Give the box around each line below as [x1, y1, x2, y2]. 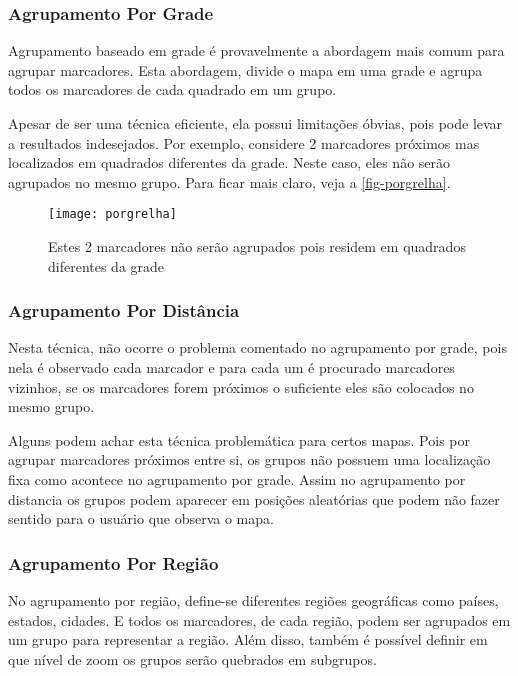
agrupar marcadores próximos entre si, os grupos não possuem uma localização [8, 449, 491, 470]
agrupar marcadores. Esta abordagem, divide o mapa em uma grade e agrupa [8, 59, 483, 80]
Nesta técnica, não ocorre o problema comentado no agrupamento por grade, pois [8, 337, 507, 358]
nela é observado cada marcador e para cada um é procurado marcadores [8, 357, 455, 378]
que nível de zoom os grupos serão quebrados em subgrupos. [8, 648, 377, 669]
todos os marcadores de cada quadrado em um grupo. [8, 79, 337, 100]
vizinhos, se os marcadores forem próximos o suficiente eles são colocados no [8, 376, 474, 397]
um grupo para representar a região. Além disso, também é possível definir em [8, 629, 488, 650]
